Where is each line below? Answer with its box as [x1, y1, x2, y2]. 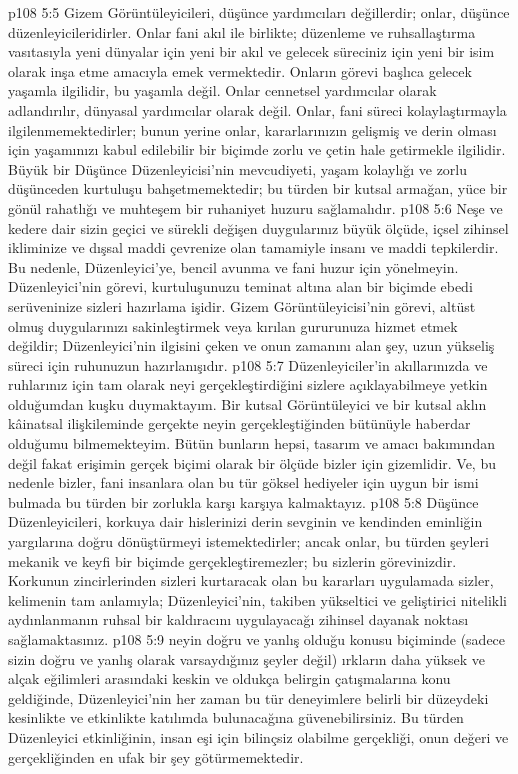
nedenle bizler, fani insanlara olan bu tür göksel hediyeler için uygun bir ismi [8, 472, 479, 493]
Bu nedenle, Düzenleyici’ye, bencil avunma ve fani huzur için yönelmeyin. [8, 256, 459, 277]
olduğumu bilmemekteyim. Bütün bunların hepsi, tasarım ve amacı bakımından [8, 433, 495, 454]
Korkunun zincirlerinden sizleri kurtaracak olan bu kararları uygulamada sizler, [8, 570, 494, 591]
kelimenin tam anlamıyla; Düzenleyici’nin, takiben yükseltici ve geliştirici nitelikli [8, 589, 507, 610]
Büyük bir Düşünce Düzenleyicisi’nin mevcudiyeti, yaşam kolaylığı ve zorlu [8, 158, 468, 179]
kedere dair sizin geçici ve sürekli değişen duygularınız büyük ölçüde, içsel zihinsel [8, 217, 509, 238]
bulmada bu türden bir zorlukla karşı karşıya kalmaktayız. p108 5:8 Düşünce [8, 491, 479, 512]
